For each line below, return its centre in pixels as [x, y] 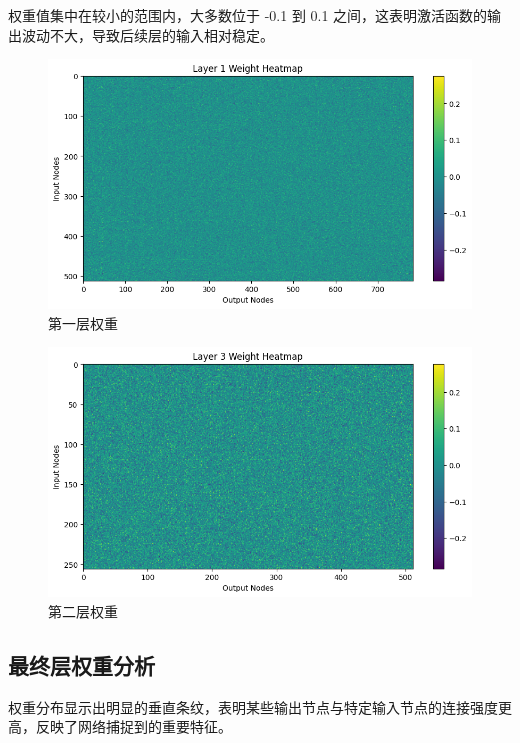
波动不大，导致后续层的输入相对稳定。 [147, 34]
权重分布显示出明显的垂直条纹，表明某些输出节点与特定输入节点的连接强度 [253, 706]
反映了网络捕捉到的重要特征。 [133, 726]
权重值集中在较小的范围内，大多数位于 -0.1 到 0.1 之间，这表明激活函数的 [248, 15]
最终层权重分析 [81, 665]
